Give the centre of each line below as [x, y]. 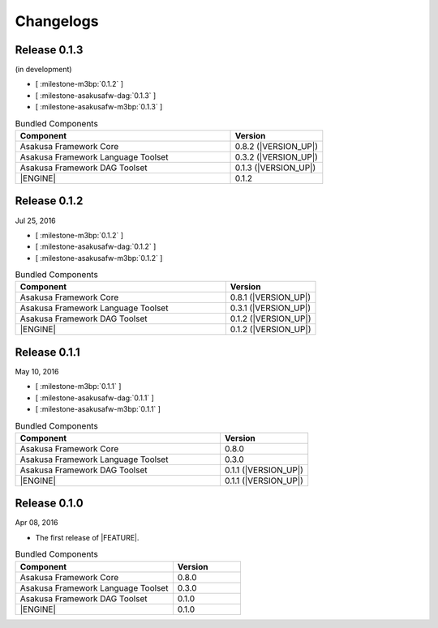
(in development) [43, 70]
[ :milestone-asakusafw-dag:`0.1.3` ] [96, 95]
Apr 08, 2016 [36, 523]
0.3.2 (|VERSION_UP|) [276, 157]
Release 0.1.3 [49, 50]
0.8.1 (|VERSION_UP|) [271, 297]
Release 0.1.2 [49, 201]
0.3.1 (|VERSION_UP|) [271, 308]
